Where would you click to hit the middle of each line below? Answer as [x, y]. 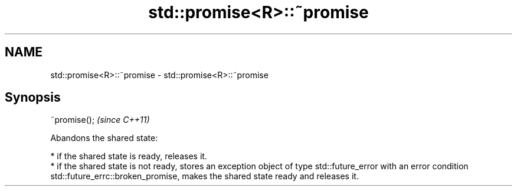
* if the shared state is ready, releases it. [129, 156]
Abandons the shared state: [104, 138]
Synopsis [33, 98]
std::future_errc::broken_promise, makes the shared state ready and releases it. [204, 176]
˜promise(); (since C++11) [100, 120]
